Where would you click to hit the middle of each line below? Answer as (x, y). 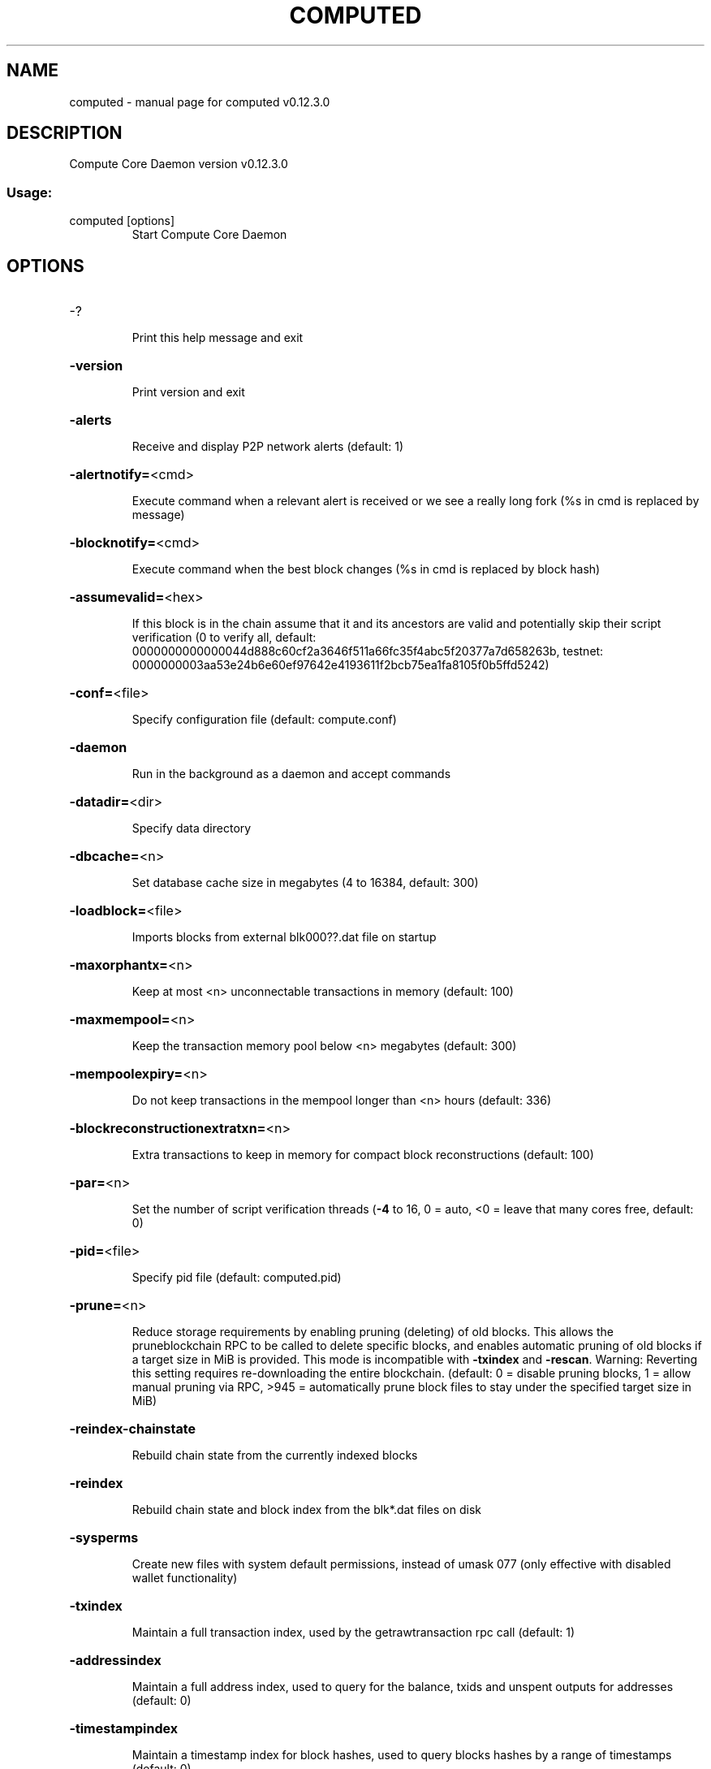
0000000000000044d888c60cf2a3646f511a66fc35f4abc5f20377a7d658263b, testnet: (368, 651)
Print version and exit (188, 392)
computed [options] (122, 221)
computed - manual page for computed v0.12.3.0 (200, 102)
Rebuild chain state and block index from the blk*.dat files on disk (306, 1510)
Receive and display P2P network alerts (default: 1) (268, 447)
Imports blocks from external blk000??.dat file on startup (284, 937)
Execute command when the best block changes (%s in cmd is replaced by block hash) (366, 569)
